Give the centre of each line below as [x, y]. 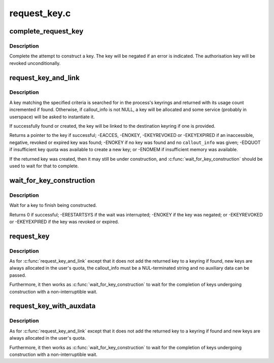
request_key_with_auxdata [53, 306]
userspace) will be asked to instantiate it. [52, 117]
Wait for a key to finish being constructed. [53, 205]
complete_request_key [46, 31]
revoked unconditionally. [35, 63]
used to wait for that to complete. [44, 166]
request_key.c [40, 13]
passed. [18, 275]
